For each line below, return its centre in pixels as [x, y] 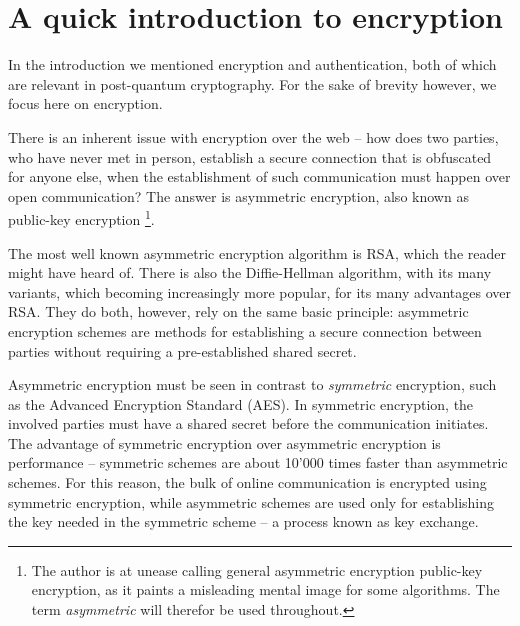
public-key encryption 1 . [81, 217]
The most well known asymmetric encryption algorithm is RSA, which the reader [257, 252]
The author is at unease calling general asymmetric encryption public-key [257, 569]
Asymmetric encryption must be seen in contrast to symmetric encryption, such [252, 384]
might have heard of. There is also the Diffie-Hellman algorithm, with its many [250, 272]
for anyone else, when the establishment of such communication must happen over [259, 176]
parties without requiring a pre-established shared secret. [182, 350]
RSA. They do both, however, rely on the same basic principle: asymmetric [238, 311]
